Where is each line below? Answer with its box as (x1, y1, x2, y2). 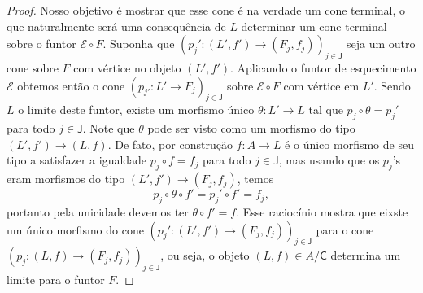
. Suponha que (102, 35, 175, 52)
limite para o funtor (7, 271, 105, 288)
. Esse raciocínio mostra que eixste (236, 203, 408, 220)
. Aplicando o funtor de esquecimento (229, 59, 416, 76)
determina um (330, 247, 401, 264)
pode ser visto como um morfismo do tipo (147, 120, 355, 137)
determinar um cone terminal (241, 17, 387, 34)
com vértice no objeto (73, 59, 181, 76)
